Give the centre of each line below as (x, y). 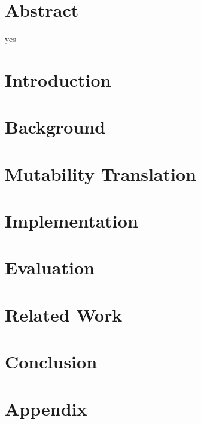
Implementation (71, 221)
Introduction (58, 79)
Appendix (46, 408)
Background (55, 127)
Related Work (64, 314)
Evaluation (50, 267)
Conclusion (51, 361)
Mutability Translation (100, 173)
